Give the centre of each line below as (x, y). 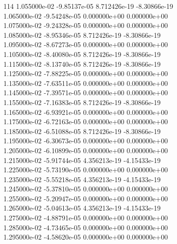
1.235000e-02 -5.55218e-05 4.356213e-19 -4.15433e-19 (82, 179)
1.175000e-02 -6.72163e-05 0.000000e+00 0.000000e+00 (86, 122)
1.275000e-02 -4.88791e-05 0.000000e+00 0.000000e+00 (86, 218)
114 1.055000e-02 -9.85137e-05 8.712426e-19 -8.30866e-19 (88, 6)
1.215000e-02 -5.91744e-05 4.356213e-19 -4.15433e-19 (82, 160)
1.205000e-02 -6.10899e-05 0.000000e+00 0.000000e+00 (86, 150)
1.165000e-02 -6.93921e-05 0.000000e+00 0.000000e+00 (86, 112)
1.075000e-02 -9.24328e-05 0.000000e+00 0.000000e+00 (86, 25)
